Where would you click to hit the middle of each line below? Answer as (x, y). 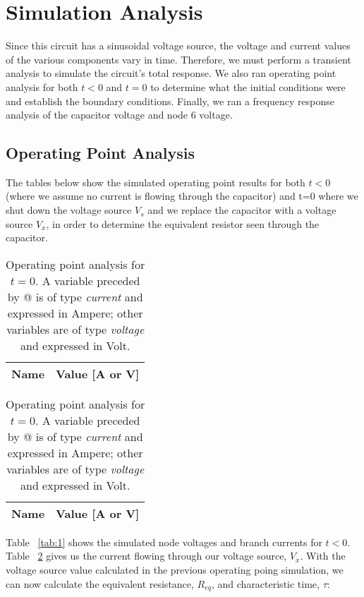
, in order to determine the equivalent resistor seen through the (183, 223)
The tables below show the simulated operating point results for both (156, 182)
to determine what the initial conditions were (248, 86)
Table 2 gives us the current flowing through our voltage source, (146, 556)
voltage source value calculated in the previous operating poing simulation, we (175, 570)
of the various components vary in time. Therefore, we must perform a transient (178, 59)
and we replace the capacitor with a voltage (242, 210)
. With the (323, 556)
